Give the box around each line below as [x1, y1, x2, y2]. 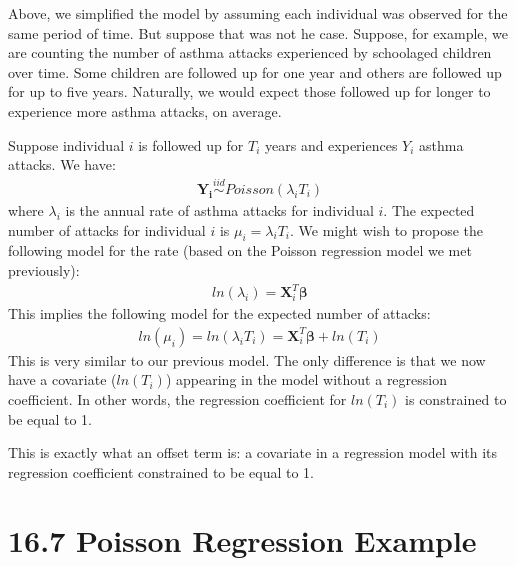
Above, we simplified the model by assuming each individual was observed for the [8, 3, 508, 23]
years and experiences [265, 134, 398, 155]
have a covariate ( [8, 369, 117, 390]
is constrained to [405, 388, 507, 409]
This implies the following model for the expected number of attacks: [8, 303, 431, 324]
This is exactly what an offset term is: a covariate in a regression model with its [8, 442, 498, 463]
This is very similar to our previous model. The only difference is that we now [8, 349, 486, 370]
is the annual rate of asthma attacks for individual [65, 200, 374, 220]
